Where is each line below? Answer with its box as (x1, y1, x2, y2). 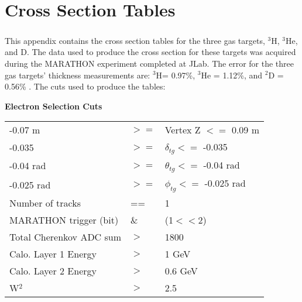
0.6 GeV (164, 264, 198, 278)
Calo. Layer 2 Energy (9, 264, 97, 278)
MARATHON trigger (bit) (9, 213, 119, 227)
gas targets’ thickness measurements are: (5, 68, 150, 81)
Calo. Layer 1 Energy (9, 247, 97, 261)
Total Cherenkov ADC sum (9, 230, 122, 244)
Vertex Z (164, 123, 201, 137)
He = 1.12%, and (201, 68, 263, 81)
